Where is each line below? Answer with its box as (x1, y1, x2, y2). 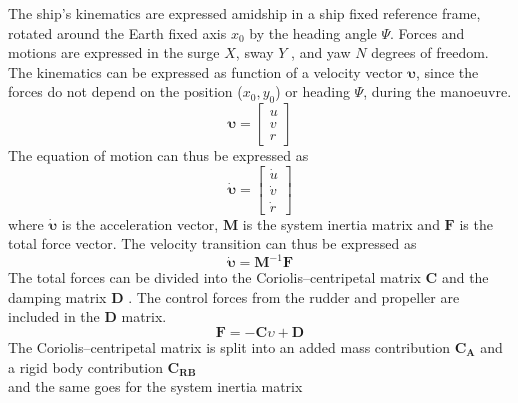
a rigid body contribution (8, 356, 163, 377)
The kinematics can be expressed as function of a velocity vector (8, 61, 403, 82)
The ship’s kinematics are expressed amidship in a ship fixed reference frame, (8, 3, 481, 23)
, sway (235, 42, 274, 63)
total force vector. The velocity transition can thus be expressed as (8, 233, 417, 254)
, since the (415, 61, 479, 82)
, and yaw (291, 42, 351, 63)
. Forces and (390, 22, 465, 43)
